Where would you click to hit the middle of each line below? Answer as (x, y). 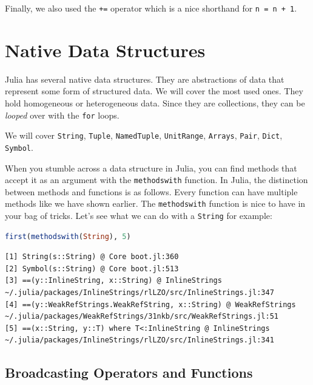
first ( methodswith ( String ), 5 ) (68, 236)
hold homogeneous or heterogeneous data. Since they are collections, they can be (155, 102)
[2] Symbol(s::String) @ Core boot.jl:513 (92, 269)
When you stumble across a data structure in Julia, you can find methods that (151, 168)
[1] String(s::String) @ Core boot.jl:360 (92, 257)
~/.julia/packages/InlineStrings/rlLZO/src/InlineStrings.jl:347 (140, 293)
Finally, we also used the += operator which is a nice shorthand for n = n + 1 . (151, 8)
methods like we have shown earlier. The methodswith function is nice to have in (155, 203)
